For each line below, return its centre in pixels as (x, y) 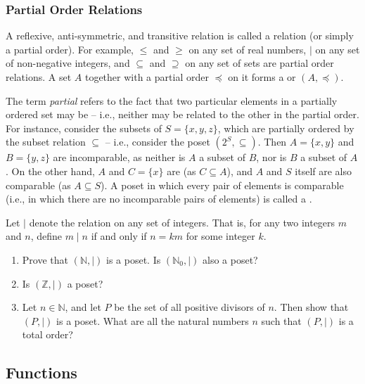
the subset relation (46, 142)
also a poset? (230, 259)
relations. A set (39, 77)
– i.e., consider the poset (158, 142)
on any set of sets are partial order (260, 63)
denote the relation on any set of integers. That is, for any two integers (182, 222)
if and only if (119, 236)
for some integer (220, 236)
